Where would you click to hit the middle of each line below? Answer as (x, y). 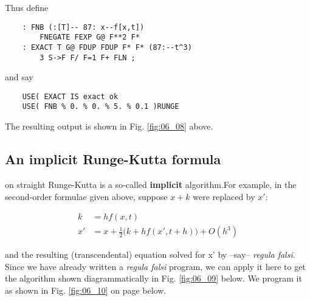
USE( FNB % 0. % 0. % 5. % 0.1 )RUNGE (101, 107)
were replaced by (224, 196)
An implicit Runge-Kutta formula (113, 159)
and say (19, 77)
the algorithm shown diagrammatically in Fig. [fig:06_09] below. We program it (153, 278)
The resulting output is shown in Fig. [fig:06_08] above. (109, 126)
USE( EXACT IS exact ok (70, 96)
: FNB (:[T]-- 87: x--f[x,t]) (83, 27)
